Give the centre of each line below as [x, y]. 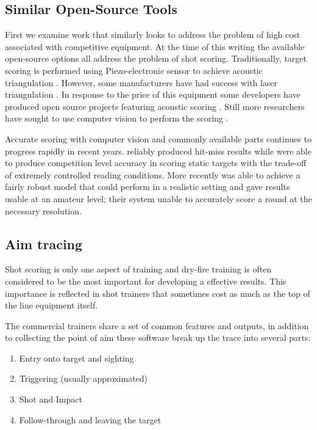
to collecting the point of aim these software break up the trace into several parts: [158, 337]
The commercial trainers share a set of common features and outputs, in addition [157, 325]
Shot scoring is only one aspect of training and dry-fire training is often [138, 269]
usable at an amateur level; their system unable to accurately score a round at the [158, 198]
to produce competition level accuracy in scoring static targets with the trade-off [156, 163]
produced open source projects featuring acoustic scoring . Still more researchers [155, 106]
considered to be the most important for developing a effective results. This [146, 281]
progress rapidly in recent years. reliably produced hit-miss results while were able [158, 151]
